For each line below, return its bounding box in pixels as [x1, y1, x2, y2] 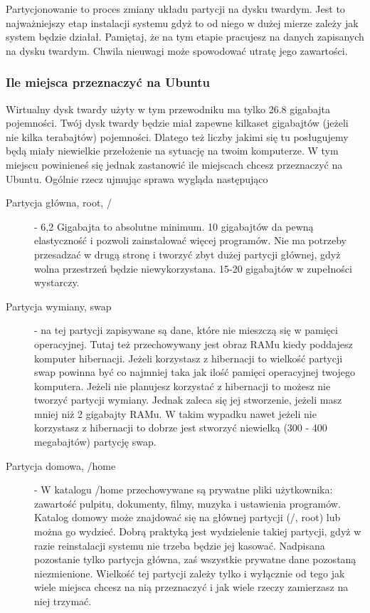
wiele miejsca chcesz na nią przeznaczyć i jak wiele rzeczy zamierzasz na [34, 580, 349, 594]
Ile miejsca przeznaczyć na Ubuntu [6, 73, 211, 91]
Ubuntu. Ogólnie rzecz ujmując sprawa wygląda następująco [6, 171, 268, 186]
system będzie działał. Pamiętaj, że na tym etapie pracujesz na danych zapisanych [6, 29, 364, 44]
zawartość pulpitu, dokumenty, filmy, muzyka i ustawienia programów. [34, 496, 341, 510]
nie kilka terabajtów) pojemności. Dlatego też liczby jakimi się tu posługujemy [6, 129, 349, 144]
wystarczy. [34, 275, 80, 290]
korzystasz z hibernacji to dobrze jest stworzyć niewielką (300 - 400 [34, 420, 327, 435]
